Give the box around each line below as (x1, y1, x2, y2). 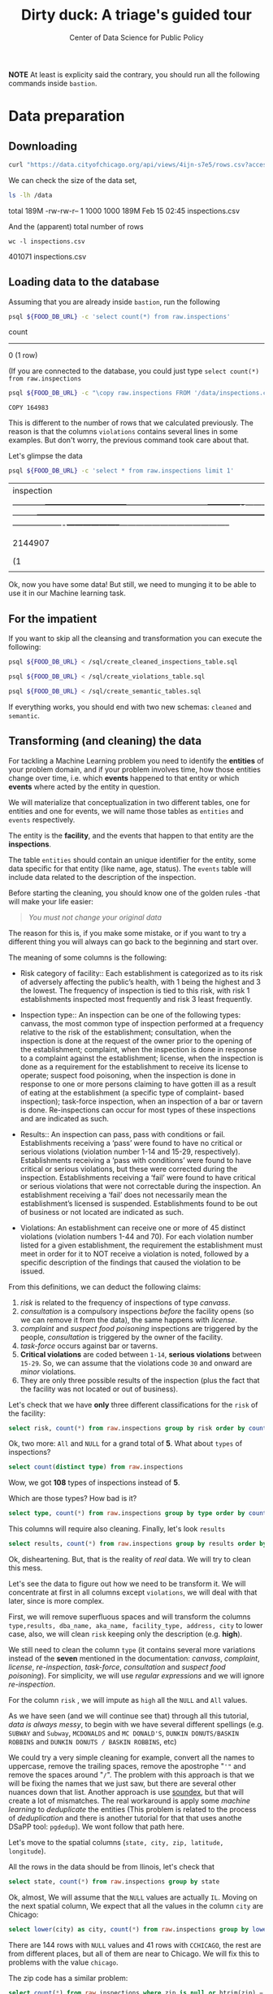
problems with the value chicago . (8, 1957, 119, 1967)
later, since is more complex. (8, 1596, 105, 1606)
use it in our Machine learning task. (8, 588, 126, 599)
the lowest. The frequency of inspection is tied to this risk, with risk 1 (19, 986, 250, 995)
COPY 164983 (8, 404, 49, 412)
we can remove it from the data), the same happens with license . (19, 1315, 238, 1325)
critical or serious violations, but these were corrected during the (19, 1164, 238, 1173)
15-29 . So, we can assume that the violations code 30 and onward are (19, 1358, 253, 1368)
